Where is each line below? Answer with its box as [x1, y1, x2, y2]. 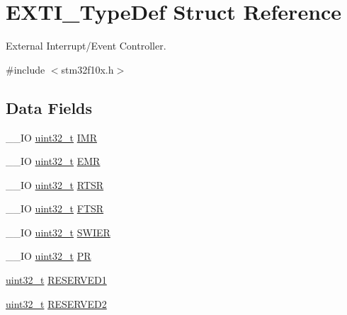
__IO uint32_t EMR [6, 154, 101, 168]
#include [6, 62, 45, 76]
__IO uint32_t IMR [6, 130, 97, 144]
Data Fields [6, 96, 93, 118]
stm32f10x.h [61, 62, 114, 76]
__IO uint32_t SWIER [6, 224, 110, 239]
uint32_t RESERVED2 [6, 296, 107, 311]
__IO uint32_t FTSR [6, 201, 104, 216]
